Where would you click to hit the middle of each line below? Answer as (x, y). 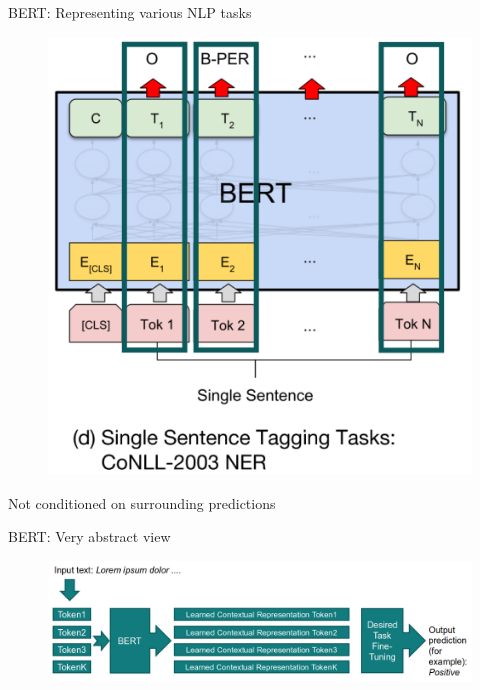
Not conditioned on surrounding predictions (142, 502)
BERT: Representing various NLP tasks (130, 12)
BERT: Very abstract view (89, 536)
